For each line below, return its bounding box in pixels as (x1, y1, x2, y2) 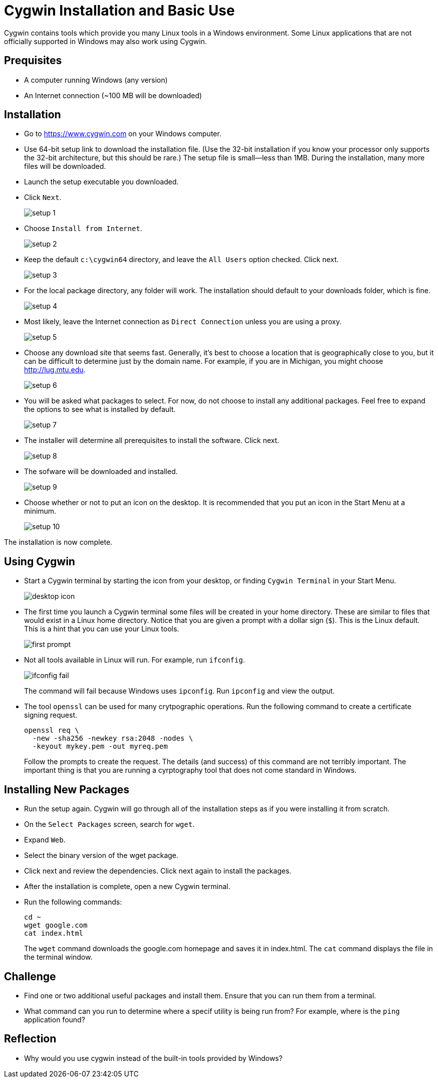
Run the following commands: (24, 898, 122, 907)
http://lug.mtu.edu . (24, 365, 86, 374)
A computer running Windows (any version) (24, 75, 168, 84)
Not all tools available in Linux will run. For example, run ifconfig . (24, 656, 245, 665)
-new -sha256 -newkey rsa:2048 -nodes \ (32, 734, 193, 743)
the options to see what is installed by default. (24, 405, 176, 414)
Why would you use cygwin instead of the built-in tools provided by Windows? (24, 1053, 283, 1062)
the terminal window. (24, 953, 93, 962)
